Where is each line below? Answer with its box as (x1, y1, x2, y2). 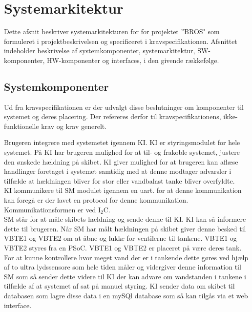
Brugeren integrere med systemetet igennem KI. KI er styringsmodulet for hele (4, 137, 240, 147)
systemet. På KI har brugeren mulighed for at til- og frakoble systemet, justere (4, 147, 240, 157)
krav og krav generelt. (41, 121, 107, 131)
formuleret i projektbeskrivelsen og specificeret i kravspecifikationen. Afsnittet (4, 36, 237, 46)
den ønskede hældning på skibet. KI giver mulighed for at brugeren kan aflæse (4, 156, 238, 166)
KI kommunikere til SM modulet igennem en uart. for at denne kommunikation (4, 185, 242, 195)
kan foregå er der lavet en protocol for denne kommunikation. (4, 195, 189, 205)
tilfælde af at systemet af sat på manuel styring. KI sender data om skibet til (4, 281, 235, 291)
